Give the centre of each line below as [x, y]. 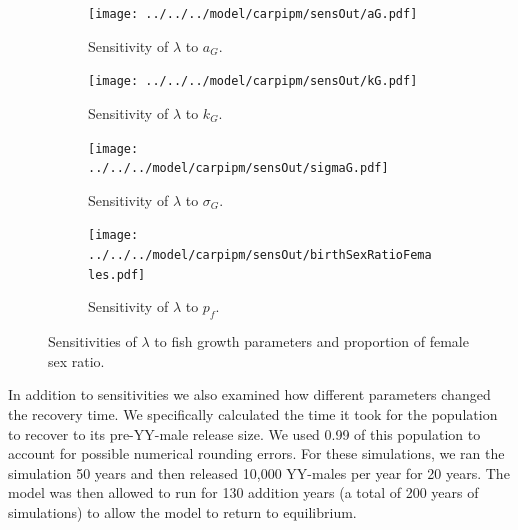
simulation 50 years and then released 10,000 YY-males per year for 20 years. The [259, 472]
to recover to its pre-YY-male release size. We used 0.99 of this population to [244, 433]
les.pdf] [117, 274]
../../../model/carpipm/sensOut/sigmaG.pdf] [238, 168]
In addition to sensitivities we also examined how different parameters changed [249, 394]
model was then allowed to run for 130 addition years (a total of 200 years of [243, 492]
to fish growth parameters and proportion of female [311, 341]
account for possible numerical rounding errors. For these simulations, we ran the [256, 453]
